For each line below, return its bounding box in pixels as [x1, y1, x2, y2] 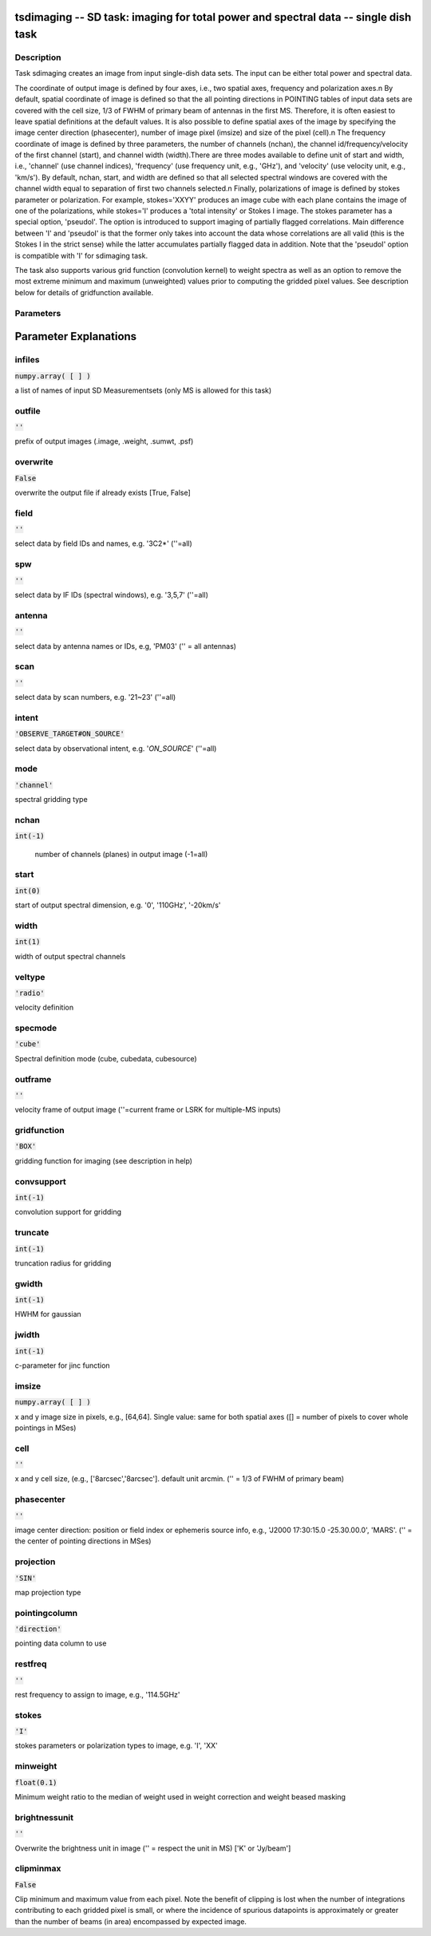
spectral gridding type [14, 795, 88, 804]
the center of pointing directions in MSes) [14, 1536, 152, 1546]
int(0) [14, 886, 41, 895]
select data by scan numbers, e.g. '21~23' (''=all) [14, 693, 176, 702]
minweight [14, 1760, 57, 1772]
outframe [14, 1073, 52, 1085]
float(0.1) [14, 1778, 57, 1787]
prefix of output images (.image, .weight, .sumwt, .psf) [14, 437, 194, 446]
